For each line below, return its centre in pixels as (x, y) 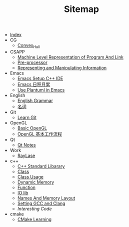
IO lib (23, 192)
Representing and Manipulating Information (62, 67)
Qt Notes (26, 145)
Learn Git (27, 117)
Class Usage (30, 176)
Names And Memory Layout (46, 198)
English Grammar (35, 100)
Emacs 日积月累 (34, 84)
